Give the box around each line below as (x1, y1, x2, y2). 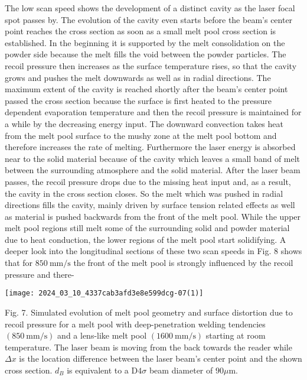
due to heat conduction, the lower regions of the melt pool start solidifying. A (5, 233, 286, 245)
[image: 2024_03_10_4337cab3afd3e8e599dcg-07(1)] (5, 289, 204, 298)
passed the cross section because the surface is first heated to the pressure (5, 94, 272, 106)
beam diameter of (149, 363, 213, 376)
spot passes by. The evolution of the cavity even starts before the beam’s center (5, 13, 293, 25)
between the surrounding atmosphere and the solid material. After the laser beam (5, 164, 301, 176)
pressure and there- (5, 268, 74, 280)
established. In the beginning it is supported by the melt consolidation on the (5, 36, 285, 48)
